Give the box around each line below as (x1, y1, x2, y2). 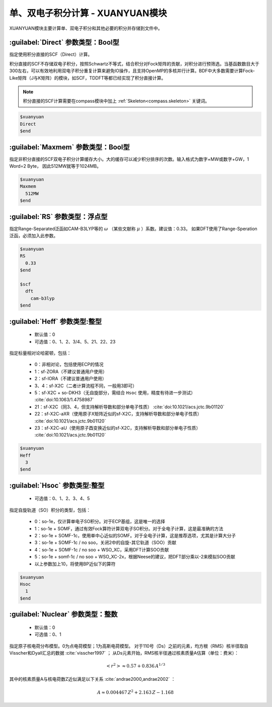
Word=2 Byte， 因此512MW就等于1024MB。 (9, 163, 102, 169)
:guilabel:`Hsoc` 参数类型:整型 (9, 481, 105, 489)
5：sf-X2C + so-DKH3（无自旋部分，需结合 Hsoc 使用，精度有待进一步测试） (34, 389, 196, 395)
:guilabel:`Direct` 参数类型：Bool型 (9, 38, 119, 47)
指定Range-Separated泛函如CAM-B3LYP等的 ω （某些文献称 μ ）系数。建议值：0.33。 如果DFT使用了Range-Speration (9, 226, 258, 232)
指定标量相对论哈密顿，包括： (9, 350, 72, 356)
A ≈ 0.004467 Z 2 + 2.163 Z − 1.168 (97, 689, 174, 695)
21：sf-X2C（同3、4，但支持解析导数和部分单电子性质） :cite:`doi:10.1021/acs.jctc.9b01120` (34, 403, 225, 410)
